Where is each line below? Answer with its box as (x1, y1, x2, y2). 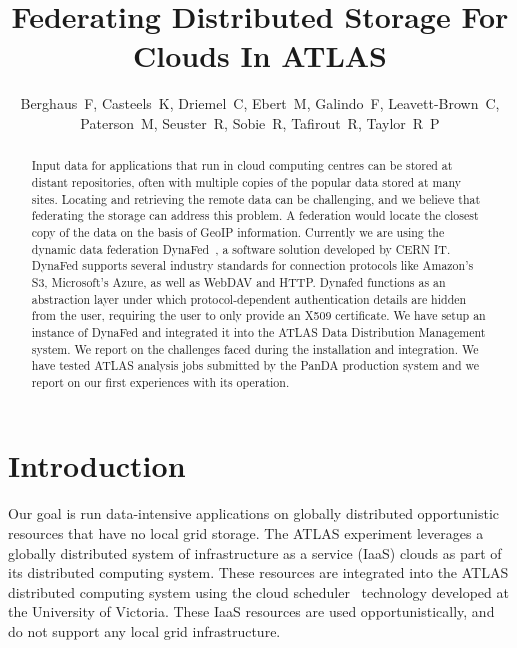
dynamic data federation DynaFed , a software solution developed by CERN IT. (31, 240, 451, 257)
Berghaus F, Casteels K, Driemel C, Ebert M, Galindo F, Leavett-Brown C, (20, 93, 500, 114)
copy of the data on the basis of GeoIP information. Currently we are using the (31, 223, 445, 240)
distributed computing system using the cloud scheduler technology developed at (8, 581, 509, 602)
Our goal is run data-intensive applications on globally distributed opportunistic (8, 503, 500, 524)
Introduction (8, 445, 186, 486)
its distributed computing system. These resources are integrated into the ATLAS (8, 562, 509, 583)
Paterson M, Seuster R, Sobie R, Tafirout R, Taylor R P (80, 112, 440, 133)
